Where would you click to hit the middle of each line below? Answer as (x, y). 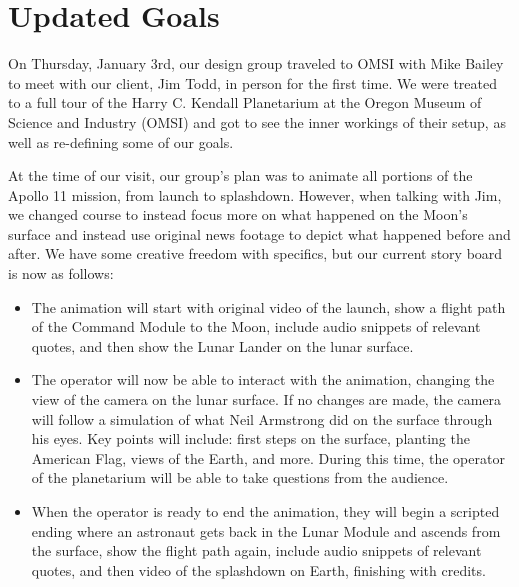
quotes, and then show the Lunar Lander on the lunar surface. (222, 345)
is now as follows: (61, 273)
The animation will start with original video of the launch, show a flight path (268, 306)
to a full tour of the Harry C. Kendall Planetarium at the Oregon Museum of (245, 102)
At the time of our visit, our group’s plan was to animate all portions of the (240, 175)
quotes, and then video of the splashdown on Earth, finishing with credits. (258, 569)
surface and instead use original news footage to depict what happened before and (259, 233)
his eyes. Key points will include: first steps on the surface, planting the (250, 438)
